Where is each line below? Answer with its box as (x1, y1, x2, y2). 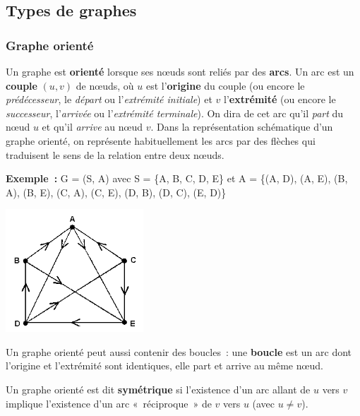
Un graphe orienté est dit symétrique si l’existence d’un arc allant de (6, 381, 311, 396)
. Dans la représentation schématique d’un (150, 119, 333, 134)
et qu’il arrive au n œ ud (42, 119, 143, 134)
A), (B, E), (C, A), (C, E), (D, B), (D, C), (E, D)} (6, 184, 227, 199)
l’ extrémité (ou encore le (223, 92, 336, 107)
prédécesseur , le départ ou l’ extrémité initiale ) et (6, 92, 212, 107)
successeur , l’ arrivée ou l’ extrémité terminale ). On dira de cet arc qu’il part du (6, 105, 344, 120)
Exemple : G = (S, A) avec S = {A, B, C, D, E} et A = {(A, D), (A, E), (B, (6, 171, 348, 186)
